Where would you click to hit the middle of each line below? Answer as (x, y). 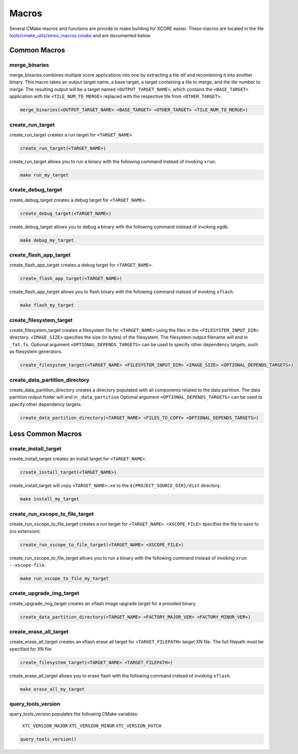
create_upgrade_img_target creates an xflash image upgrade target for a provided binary (102, 603)
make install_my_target (50, 499)
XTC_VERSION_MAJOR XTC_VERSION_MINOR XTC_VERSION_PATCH (92, 726)
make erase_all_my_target (52, 689)
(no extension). (25, 531)
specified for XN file (31, 649)
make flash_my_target (47, 305)
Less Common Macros (46, 434)
